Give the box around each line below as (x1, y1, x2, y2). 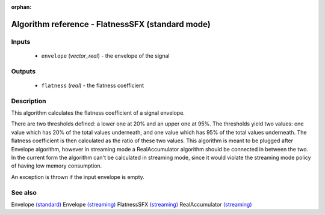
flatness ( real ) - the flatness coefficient (41, 82, 144, 89)
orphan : (11, 4, 32, 10)
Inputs (11, 37, 31, 46)
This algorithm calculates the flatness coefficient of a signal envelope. (11, 109, 185, 117)
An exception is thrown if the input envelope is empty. (11, 173, 144, 180)
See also (11, 188, 37, 196)
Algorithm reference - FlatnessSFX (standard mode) (11, 19, 211, 29)
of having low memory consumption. (11, 162, 102, 169)
